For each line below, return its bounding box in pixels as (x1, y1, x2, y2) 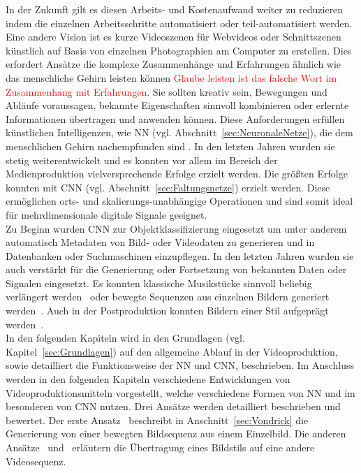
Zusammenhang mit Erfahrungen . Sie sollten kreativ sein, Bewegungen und (6, 84, 327, 99)
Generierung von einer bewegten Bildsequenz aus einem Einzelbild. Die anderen (6, 426, 346, 441)
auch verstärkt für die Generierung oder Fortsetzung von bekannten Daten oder (6, 262, 347, 277)
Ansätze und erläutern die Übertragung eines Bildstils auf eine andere (6, 440, 315, 454)
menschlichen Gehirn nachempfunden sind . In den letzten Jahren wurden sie (6, 138, 335, 153)
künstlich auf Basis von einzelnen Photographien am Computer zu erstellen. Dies (6, 43, 352, 57)
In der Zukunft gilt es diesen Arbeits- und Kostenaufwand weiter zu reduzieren (6, 2, 344, 16)
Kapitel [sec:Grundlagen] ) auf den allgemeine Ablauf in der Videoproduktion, (6, 344, 338, 358)
